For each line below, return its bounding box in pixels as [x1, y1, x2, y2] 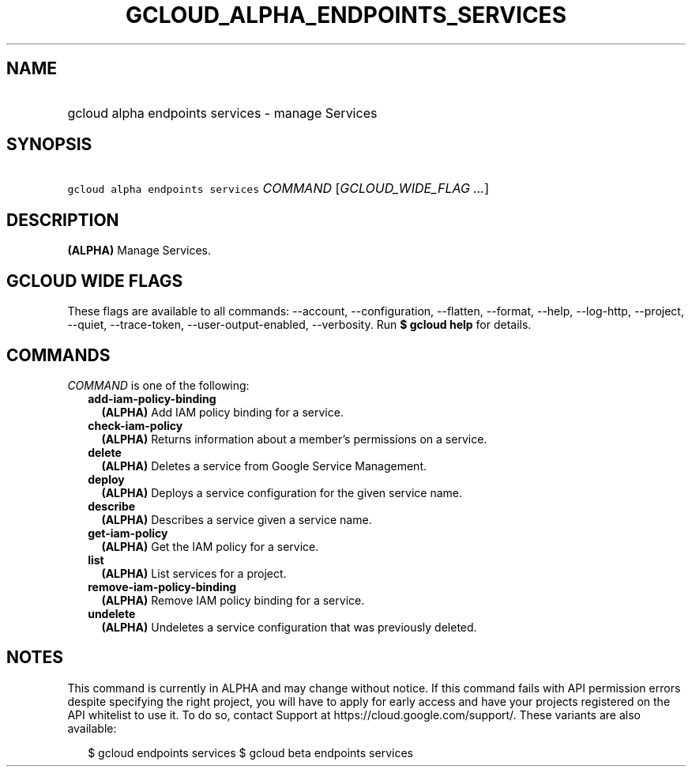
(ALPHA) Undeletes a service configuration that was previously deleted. [101, 620, 477, 634]
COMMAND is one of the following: [67, 378, 250, 392]
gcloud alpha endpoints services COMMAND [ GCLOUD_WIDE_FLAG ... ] [67, 180, 489, 197]
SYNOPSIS [6, 134, 92, 155]
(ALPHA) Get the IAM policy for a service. [101, 539, 319, 553]
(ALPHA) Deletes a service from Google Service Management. [101, 458, 427, 473]
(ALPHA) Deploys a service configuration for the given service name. [101, 485, 463, 500]
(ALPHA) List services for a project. [101, 566, 287, 580]
